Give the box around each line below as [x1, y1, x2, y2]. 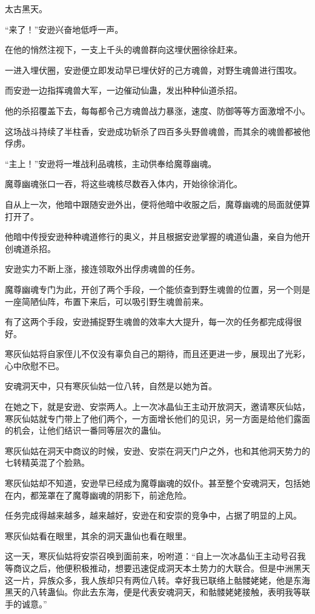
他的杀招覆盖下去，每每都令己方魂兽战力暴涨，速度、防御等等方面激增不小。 [5, 104, 310, 117]
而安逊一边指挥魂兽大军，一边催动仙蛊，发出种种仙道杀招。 [5, 84, 242, 97]
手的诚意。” [5, 597, 47, 610]
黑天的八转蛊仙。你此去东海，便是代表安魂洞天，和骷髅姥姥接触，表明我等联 [5, 585, 310, 598]
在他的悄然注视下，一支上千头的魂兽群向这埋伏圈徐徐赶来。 [5, 43, 242, 56]
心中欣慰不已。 [5, 359, 64, 372]
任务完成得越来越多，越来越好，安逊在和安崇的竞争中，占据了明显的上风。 [5, 509, 302, 522]
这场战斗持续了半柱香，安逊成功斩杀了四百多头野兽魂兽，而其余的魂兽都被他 [5, 125, 310, 137]
